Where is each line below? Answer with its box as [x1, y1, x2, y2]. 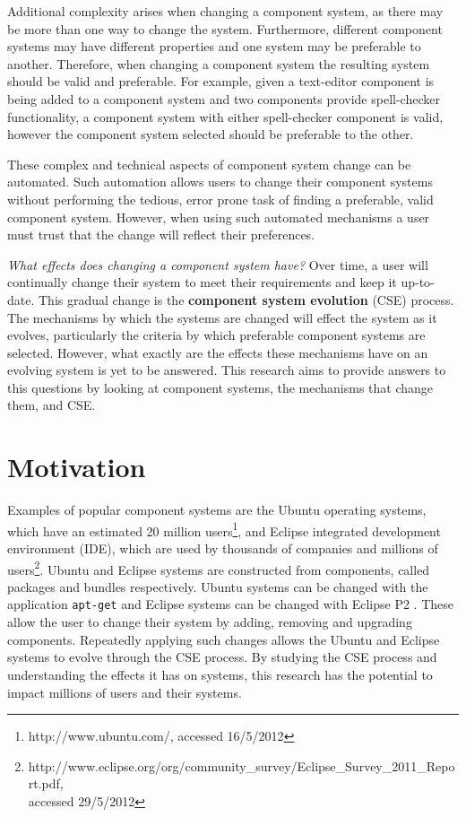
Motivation [7, 448, 146, 485]
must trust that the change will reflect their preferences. [7, 225, 315, 244]
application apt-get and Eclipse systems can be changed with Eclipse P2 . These [7, 595, 453, 613]
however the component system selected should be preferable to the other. [7, 125, 414, 143]
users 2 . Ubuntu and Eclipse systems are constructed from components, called [7, 557, 430, 578]
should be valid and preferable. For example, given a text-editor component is [7, 72, 435, 91]
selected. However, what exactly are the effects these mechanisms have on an [7, 343, 428, 361]
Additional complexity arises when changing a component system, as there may [7, 2, 444, 20]
